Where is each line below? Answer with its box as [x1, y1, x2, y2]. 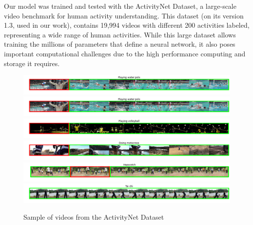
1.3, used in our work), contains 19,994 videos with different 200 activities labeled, [4, 20, 250, 30]
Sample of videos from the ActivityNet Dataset [23, 211, 164, 222]
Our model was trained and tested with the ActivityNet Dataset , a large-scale [4, 1, 236, 11]
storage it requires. [4, 58, 60, 68]
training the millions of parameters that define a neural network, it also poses [4, 39, 235, 49]
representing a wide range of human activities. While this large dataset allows [4, 29, 236, 39]
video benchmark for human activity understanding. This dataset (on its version [4, 10, 244, 20]
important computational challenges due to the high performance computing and [4, 48, 246, 58]
